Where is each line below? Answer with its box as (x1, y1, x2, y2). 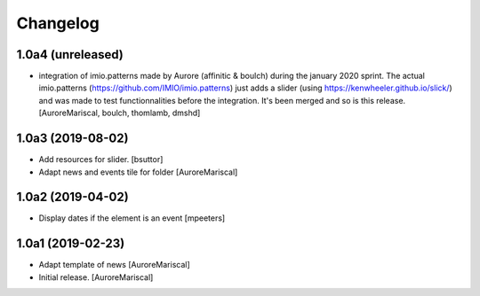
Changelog (16, 13, 100, 33)
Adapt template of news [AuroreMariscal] (38, 260, 190, 270)
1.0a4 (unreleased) (16, 47, 124, 62)
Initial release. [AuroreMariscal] (38, 271, 154, 283)
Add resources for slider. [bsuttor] (38, 154, 164, 165)
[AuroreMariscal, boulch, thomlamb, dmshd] (38, 107, 201, 119)
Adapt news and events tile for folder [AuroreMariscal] (38, 167, 238, 177)
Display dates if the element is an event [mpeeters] (38, 213, 226, 223)
